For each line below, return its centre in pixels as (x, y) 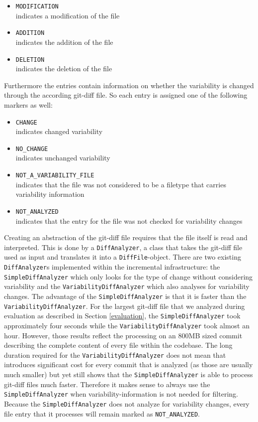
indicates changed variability (59, 131)
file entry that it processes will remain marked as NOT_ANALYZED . (102, 413)
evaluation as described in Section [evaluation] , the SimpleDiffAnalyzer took (122, 316)
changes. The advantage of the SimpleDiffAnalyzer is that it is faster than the (125, 296)
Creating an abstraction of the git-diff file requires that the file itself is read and (126, 237)
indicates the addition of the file (64, 42)
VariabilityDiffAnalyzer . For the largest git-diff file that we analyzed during (125, 306)
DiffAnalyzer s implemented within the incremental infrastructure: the (112, 267)
